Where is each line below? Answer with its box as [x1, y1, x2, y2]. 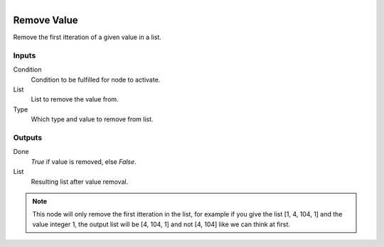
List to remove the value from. [31, 95, 119, 104]
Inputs [13, 50, 36, 60]
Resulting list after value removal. [31, 177, 129, 186]
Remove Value [13, 14, 78, 26]
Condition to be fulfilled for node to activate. [31, 75, 161, 84]
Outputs [13, 132, 43, 142]
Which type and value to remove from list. [31, 115, 154, 123]
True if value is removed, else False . [31, 157, 137, 166]
